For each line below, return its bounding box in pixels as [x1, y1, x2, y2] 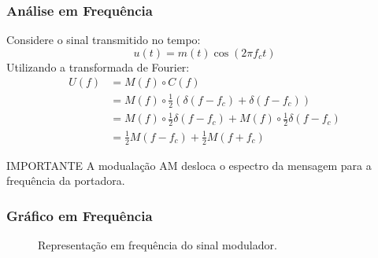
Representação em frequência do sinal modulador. [38, 236, 277, 252]
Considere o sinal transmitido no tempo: [6, 31, 201, 48]
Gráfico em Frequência [6, 205, 153, 225]
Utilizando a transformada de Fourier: [6, 58, 190, 75]
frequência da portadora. [6, 172, 125, 189]
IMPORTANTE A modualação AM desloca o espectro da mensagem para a [6, 157, 372, 173]
